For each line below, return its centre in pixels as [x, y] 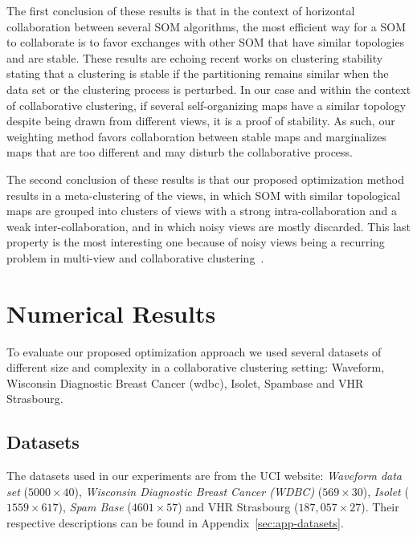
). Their [380, 507]
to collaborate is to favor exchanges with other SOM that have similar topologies [206, 42]
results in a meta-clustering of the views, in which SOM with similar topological [204, 195]
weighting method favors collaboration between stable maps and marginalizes [196, 136]
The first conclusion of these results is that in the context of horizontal [181, 10]
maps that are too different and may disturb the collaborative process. [180, 152]
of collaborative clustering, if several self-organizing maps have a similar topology [206, 105]
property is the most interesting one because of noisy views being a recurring [196, 242]
